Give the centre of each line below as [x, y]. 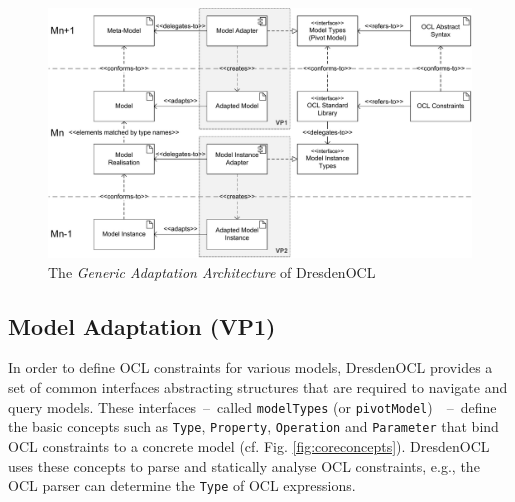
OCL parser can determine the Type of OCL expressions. [182, 485]
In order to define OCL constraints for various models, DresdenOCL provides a [250, 367]
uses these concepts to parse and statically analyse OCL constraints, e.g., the [244, 465]
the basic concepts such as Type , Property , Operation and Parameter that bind [253, 426]
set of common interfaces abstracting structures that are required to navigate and [258, 387]
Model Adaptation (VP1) [142, 325]
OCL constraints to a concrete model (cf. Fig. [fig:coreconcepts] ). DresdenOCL [249, 445]
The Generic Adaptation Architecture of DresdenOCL [212, 271]
